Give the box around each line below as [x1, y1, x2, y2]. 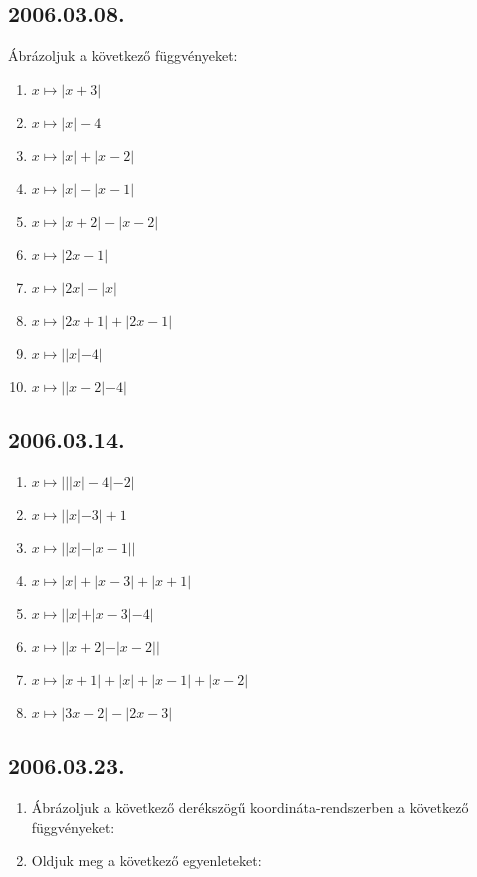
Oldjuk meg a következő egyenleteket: [31, 850, 262, 871]
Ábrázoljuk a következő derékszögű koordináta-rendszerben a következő [31, 797, 469, 818]
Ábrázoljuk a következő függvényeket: [8, 45, 238, 66]
